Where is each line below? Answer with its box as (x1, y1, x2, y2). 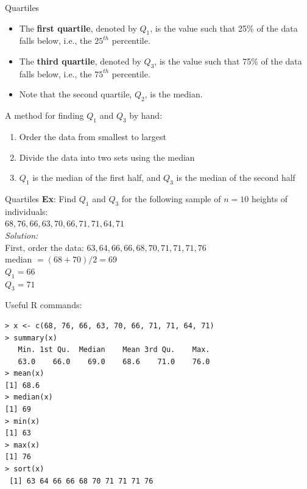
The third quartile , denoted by (19, 54, 141, 67)
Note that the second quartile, (19, 88, 132, 100)
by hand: (129, 109, 163, 122)
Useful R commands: (5, 298, 82, 311)
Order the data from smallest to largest (19, 130, 166, 142)
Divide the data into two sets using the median (19, 150, 195, 163)
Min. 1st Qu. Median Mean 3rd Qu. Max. (18, 345, 210, 354)
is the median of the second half (176, 171, 295, 184)
